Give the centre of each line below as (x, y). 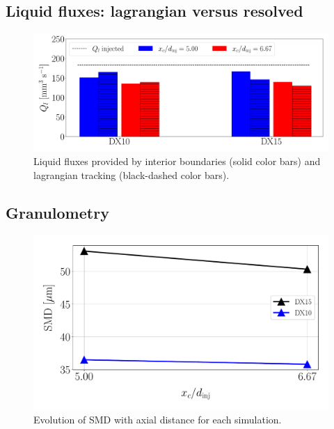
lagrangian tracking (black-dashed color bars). (132, 174)
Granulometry (57, 212)
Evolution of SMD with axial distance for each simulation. (158, 419)
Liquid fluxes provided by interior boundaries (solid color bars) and (177, 161)
